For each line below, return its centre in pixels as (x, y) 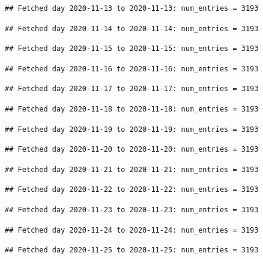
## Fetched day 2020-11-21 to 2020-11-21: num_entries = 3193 (132, 169)
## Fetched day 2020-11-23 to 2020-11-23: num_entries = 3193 (132, 210)
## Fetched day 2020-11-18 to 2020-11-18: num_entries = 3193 (132, 109)
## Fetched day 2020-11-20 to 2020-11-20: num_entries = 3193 (132, 150)
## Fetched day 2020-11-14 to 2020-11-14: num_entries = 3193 (132, 28)
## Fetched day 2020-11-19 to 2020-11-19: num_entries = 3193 (132, 129)
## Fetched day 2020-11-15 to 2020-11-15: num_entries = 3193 (132, 49)
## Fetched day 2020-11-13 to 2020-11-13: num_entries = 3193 (132, 8)
